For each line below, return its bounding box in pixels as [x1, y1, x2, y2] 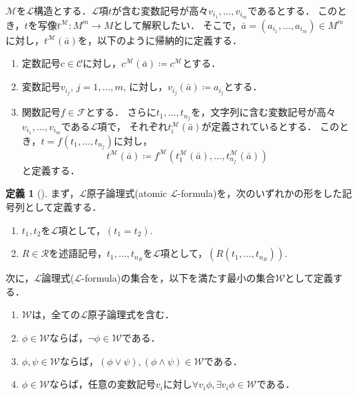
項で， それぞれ [97, 119, 168, 133]
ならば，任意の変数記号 [49, 377, 156, 391]
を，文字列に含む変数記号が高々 [191, 105, 336, 119]
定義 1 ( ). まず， [6, 186, 79, 200]
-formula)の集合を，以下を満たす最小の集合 [81, 271, 276, 285]
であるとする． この [247, 3, 338, 17]
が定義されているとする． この [201, 119, 340, 133]
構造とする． [33, 3, 92, 17]
